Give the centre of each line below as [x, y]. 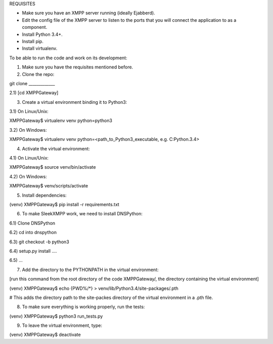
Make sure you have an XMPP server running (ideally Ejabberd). [88, 13]
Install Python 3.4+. [42, 34]
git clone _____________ [32, 83]
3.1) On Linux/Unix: [29, 111]
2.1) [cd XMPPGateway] [34, 93]
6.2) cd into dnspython [33, 233]
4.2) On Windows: [28, 176]
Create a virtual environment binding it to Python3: [75, 102]
